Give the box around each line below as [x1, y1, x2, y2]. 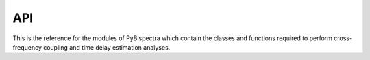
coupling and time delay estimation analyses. [43, 43, 171, 51]
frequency [12, 43, 42, 51]
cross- [333, 34, 353, 42]
